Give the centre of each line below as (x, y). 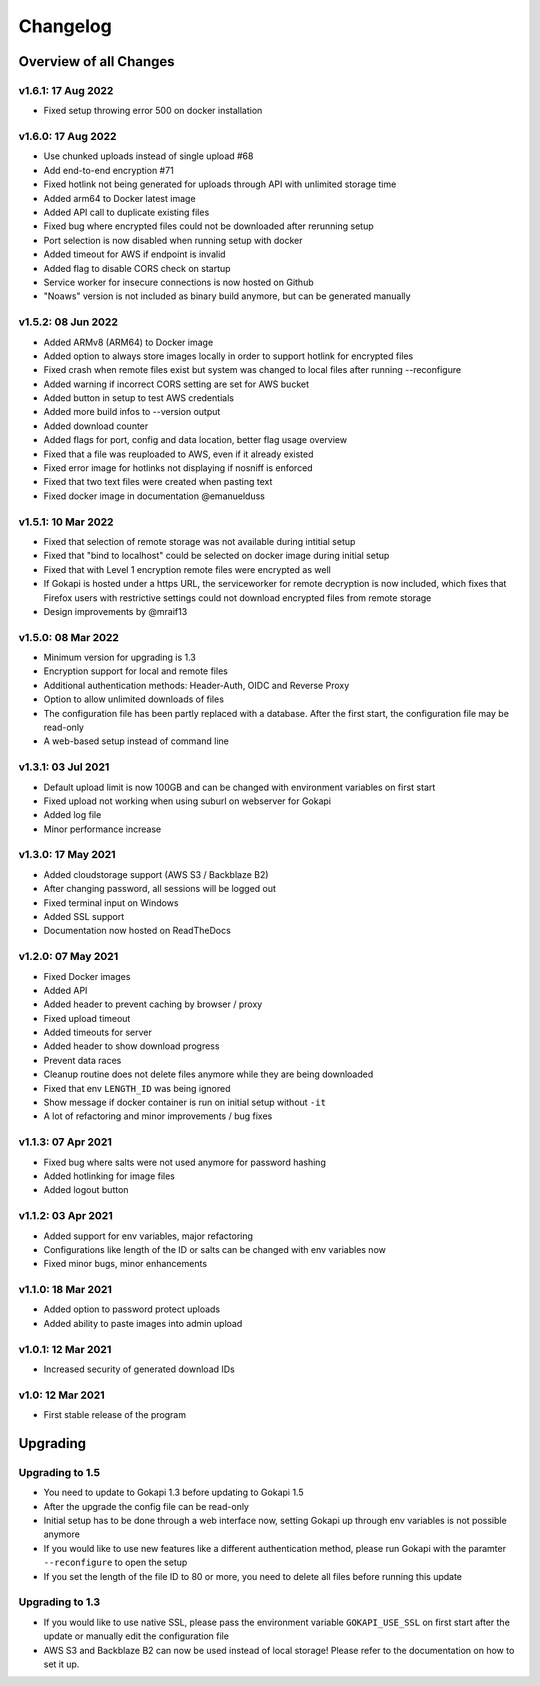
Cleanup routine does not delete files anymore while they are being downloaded (208, 1074)
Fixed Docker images (87, 976)
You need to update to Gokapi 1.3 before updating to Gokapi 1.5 (173, 1492)
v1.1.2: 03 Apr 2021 (66, 1216)
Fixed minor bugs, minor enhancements (125, 1264)
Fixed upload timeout (87, 1018)
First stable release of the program (115, 1415)
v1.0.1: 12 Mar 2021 (65, 1349)
